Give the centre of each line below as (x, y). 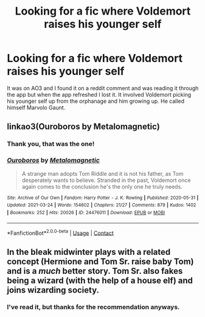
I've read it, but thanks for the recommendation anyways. (93, 307)
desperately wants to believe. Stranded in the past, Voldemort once (106, 180)
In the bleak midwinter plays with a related (89, 252)
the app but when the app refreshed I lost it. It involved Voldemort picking (99, 94)
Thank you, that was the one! (51, 144)
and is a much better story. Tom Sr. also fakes (95, 271)
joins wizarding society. (53, 290)
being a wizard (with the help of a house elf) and (100, 280)
